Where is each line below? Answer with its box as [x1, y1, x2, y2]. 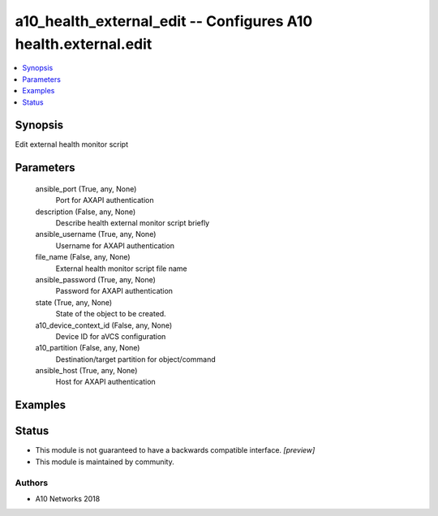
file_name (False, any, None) [35, 252, 131, 262]
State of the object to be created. [55, 309, 166, 319]
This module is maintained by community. [35, 457, 174, 467]
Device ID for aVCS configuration [55, 331, 166, 341]
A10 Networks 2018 [35, 493, 101, 503]
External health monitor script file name [55, 264, 187, 273]
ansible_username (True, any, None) [35, 230, 157, 239]
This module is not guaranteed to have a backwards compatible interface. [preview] [35, 445, 316, 455]
